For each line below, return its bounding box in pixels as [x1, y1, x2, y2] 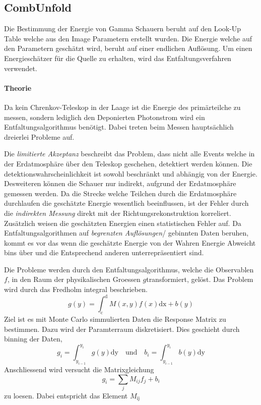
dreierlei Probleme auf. [4, 131, 75, 142]
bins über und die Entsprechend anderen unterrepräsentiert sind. [4, 247, 204, 258]
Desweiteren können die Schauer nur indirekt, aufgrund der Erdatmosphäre [4, 178, 236, 189]
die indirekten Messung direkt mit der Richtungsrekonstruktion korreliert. [4, 207, 231, 218]
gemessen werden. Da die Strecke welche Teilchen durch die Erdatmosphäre [4, 188, 237, 198]
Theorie [4, 82, 32, 93]
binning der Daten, [4, 333, 62, 344]
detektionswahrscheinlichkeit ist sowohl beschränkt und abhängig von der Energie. [4, 168, 257, 179]
